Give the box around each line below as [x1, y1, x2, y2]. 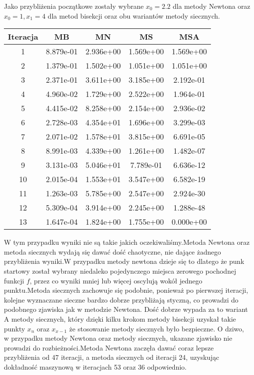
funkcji [4, 275, 24, 285]
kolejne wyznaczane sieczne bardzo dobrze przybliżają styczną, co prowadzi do [4, 294, 238, 305]
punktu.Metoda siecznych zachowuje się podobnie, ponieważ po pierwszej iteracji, [4, 285, 248, 295]
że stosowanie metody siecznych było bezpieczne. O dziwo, [69, 323, 244, 333]
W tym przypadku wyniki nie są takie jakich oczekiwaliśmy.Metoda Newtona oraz [4, 237, 250, 247]
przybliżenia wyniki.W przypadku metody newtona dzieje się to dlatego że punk [4, 256, 244, 266]
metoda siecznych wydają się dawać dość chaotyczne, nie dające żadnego [4, 246, 221, 257]
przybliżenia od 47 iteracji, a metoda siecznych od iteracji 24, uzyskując [4, 352, 219, 362]
